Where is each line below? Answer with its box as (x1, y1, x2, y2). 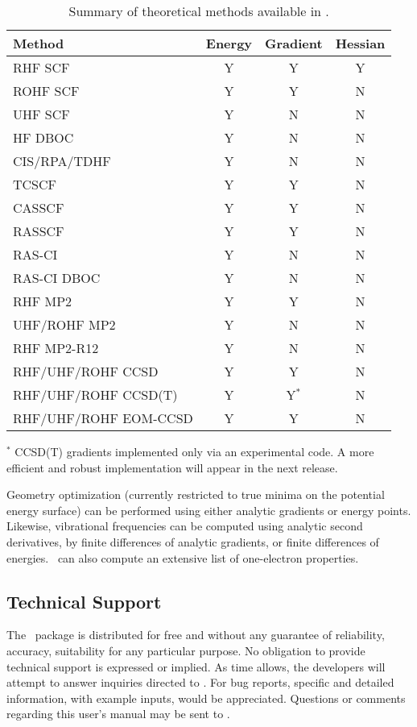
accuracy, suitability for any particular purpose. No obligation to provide (6, 642, 365, 658)
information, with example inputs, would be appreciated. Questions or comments (6, 689, 406, 706)
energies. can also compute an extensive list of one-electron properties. (6, 549, 359, 566)
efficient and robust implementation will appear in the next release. (6, 459, 338, 476)
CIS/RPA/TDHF (13, 152, 111, 170)
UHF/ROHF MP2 (13, 315, 116, 334)
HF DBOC (13, 128, 74, 147)
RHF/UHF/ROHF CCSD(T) (13, 385, 178, 404)
